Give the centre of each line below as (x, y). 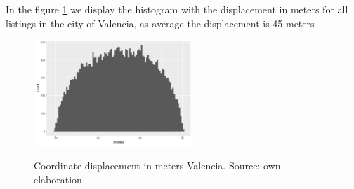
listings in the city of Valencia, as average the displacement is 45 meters (160, 23)
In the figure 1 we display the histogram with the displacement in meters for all (177, 9)
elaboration (58, 179)
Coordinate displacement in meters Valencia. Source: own (157, 165)
